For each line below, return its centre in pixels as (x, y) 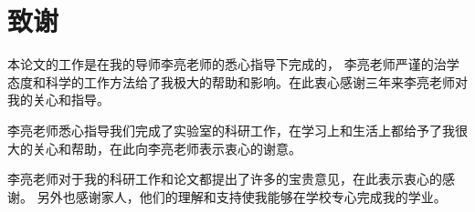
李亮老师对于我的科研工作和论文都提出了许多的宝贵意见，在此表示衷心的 (225, 179)
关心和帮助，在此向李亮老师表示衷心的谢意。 (167, 148)
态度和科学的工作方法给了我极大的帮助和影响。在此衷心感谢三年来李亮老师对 (237, 81)
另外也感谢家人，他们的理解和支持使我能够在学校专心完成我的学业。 (242, 196)
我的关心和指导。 (58, 100)
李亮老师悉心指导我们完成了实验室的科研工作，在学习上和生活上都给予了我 (231, 130)
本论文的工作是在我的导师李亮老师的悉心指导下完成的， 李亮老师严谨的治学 (233, 64)
